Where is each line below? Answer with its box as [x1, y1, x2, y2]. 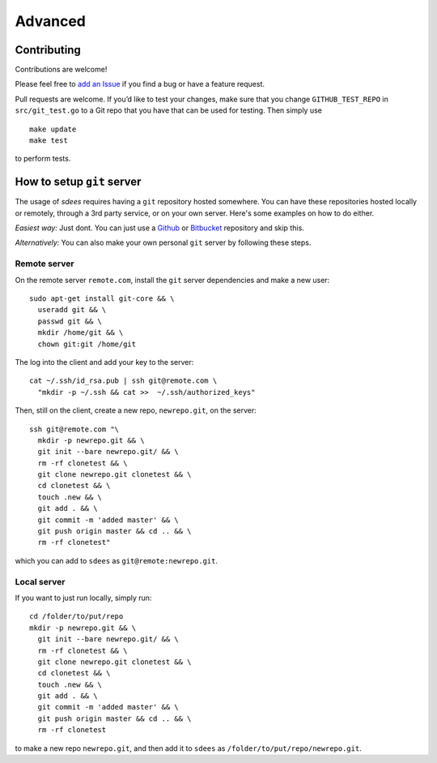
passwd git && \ [37, 316, 103, 326]
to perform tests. [15, 154, 71, 164]
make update [29, 124, 77, 134]
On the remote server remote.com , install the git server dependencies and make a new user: [15, 275, 330, 285]
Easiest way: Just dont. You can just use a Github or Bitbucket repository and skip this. [15, 223, 305, 233]
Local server [15, 576, 66, 587]
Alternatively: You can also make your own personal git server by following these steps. [15, 238, 312, 247]
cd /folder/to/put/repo [29, 612, 124, 621]
